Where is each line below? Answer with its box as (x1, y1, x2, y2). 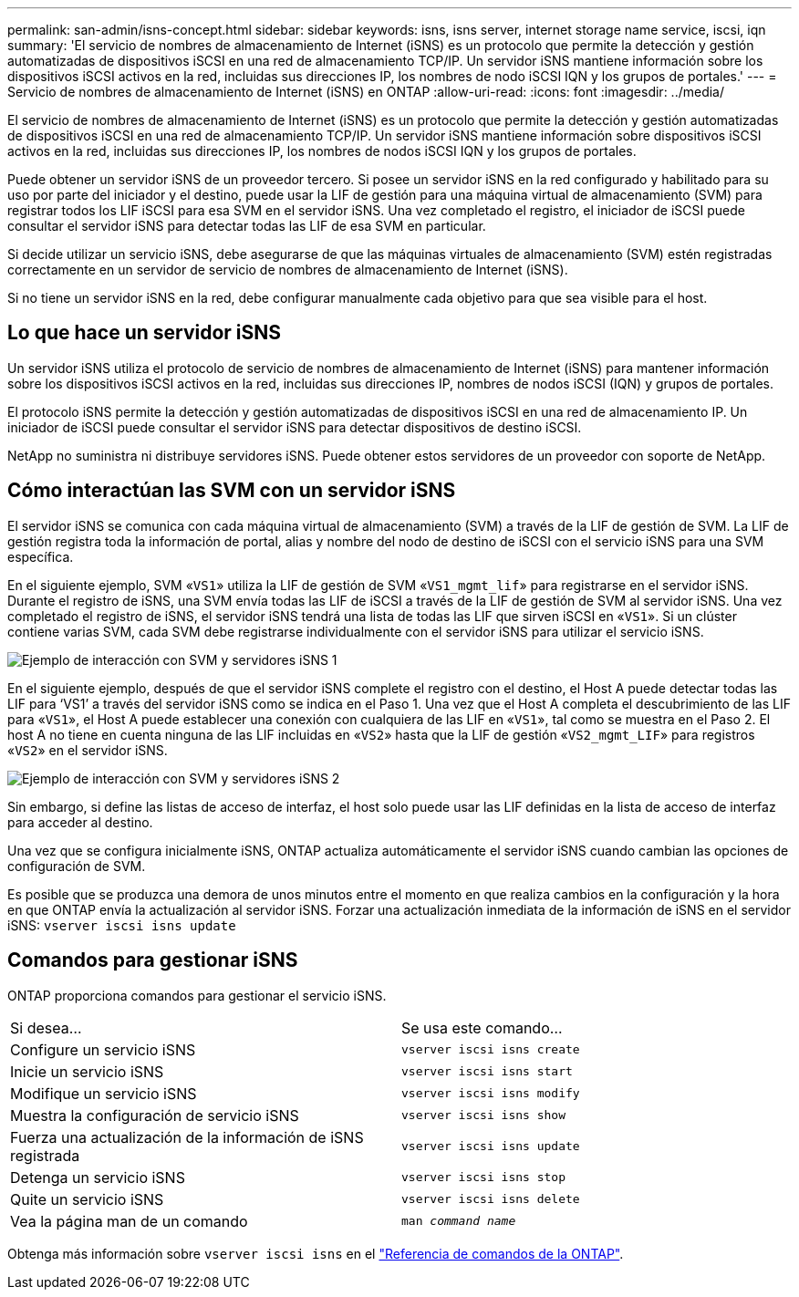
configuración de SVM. (7, 857, 146, 874)
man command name (401, 1214, 516, 1229)
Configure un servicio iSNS (10, 1040, 196, 1059)
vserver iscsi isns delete (401, 1192, 580, 1207)
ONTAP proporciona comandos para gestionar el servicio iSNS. (7, 987, 387, 1003)
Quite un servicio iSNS (10, 1189, 164, 1209)
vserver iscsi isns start (401, 1064, 573, 1079)
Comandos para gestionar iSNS (7, 949, 298, 972)
